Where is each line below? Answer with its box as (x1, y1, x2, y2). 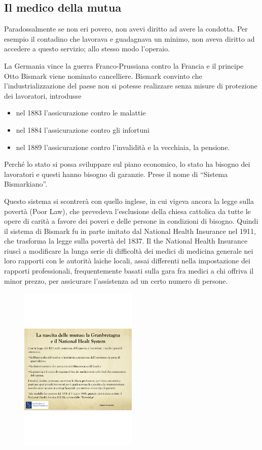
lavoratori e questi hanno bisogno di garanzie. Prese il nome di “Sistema (4, 168, 228, 179)
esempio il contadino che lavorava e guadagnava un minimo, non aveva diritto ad (4, 33, 255, 44)
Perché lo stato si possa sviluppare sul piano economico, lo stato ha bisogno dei (4, 159, 250, 169)
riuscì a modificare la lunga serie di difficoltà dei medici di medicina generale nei (4, 245, 253, 256)
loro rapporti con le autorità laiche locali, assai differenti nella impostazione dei (4, 255, 250, 266)
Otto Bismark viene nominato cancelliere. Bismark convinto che (4, 70, 202, 81)
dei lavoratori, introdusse (4, 90, 82, 101)
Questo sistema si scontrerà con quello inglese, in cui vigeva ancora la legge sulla (4, 195, 254, 206)
